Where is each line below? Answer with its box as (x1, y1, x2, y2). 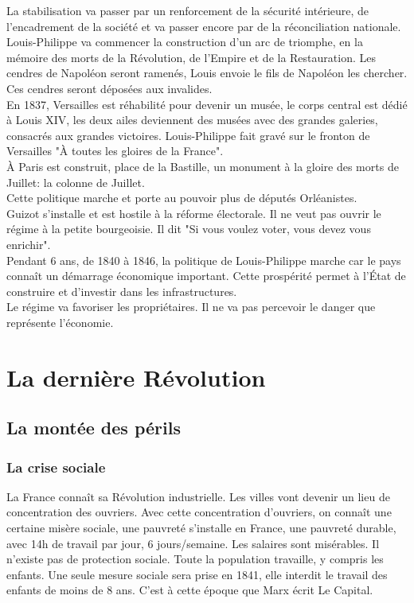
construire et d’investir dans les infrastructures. (6, 282, 237, 299)
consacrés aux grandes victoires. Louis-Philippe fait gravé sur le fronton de (6, 126, 370, 143)
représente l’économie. (6, 313, 114, 330)
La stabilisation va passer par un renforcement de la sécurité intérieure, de (6, 2, 369, 18)
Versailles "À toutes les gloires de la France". (6, 142, 224, 159)
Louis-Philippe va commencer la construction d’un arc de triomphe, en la (6, 33, 363, 50)
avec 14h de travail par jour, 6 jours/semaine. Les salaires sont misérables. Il (6, 535, 380, 551)
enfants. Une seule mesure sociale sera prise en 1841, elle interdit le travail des (6, 566, 388, 582)
